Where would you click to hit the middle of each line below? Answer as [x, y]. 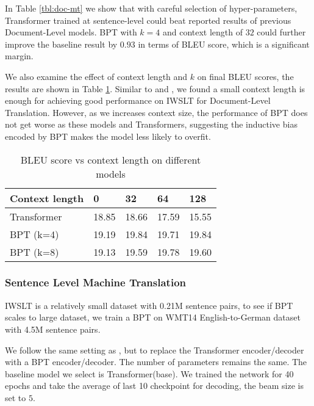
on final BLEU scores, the [245, 76]
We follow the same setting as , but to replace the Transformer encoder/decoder [155, 350]
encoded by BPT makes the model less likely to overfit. [108, 136]
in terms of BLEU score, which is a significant [224, 44]
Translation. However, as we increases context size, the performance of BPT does [156, 112]
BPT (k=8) [34, 252]
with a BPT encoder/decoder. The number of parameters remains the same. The [156, 362]
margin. [19, 56]
